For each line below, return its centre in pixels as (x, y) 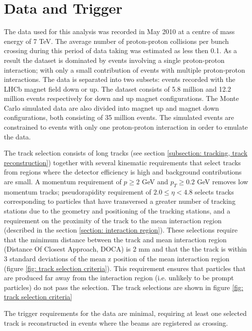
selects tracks (214, 191)
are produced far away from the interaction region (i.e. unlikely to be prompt (119, 278)
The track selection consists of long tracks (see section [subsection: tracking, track (126, 153)
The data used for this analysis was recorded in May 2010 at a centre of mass (119, 31)
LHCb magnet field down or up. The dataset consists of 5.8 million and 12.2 (117, 88)
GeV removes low (223, 182)
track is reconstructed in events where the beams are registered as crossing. (116, 322)
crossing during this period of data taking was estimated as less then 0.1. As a (121, 50)
